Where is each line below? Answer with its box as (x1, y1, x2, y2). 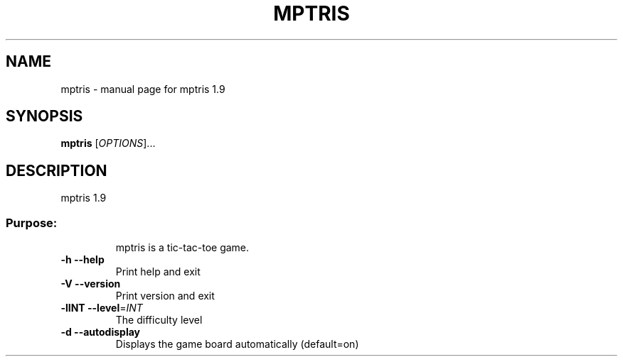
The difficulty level (115, 314, 203, 327)
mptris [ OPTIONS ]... (60, 137, 156, 150)
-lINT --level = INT (60, 302, 143, 314)
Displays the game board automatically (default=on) (115, 338, 359, 351)
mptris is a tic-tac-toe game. (115, 241, 250, 254)
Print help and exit (115, 265, 201, 278)
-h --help (60, 253, 105, 266)
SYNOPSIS (6, 107, 83, 126)
